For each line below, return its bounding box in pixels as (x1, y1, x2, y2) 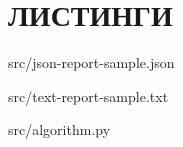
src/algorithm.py (8, 119, 111, 140)
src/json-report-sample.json (8, 52, 175, 73)
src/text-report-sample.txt (8, 85, 169, 106)
